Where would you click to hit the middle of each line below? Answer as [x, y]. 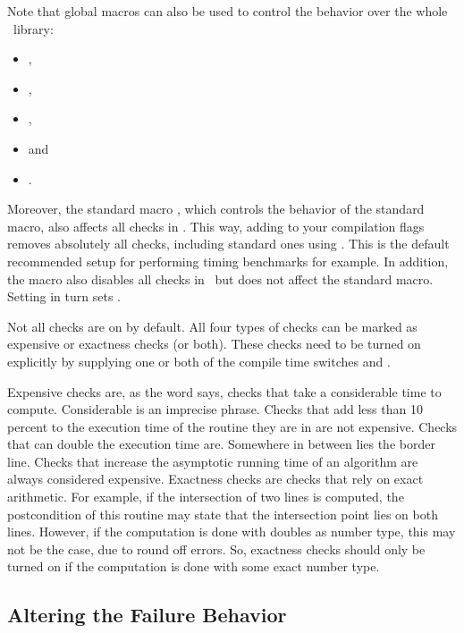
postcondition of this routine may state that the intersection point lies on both [223, 514]
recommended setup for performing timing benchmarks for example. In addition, [228, 261]
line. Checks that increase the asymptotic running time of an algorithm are [213, 461]
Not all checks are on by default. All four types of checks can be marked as [212, 326]
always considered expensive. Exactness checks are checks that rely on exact [215, 479]
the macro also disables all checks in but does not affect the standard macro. [220, 279]
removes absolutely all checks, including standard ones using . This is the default [228, 244]
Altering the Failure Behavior [147, 615]
